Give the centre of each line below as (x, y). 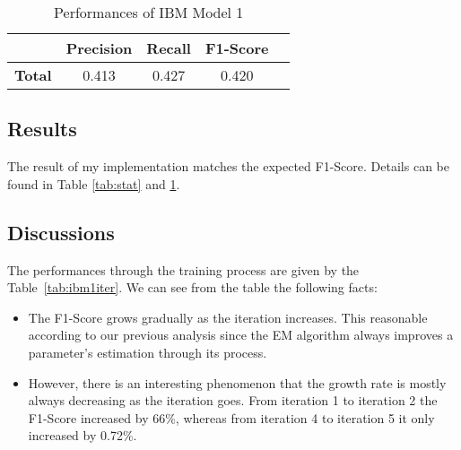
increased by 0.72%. (83, 435)
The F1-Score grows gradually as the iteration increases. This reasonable (228, 317)
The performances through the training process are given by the (183, 269)
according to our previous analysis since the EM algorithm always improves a (241, 335)
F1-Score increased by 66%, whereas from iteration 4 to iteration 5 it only (231, 417)
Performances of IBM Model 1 (149, 12)
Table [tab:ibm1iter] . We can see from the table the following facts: (192, 287)
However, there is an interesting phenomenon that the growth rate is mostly (237, 382)
